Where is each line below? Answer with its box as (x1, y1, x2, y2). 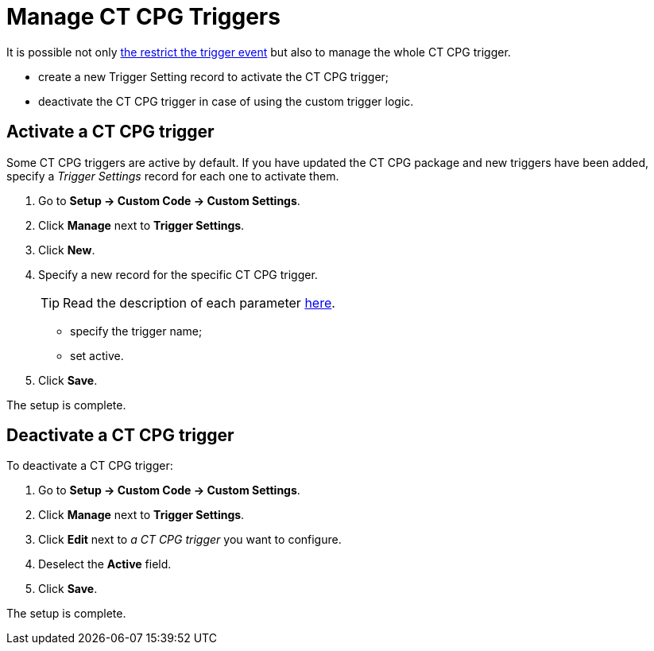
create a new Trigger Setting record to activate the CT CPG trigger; (38, 69, 389, 83)
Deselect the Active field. (38, 557, 172, 572)
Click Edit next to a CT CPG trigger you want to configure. (38, 533, 342, 547)
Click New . (38, 242, 95, 257)
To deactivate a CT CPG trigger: (6, 459, 173, 473)
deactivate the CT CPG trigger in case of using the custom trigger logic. (38, 94, 414, 108)
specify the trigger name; (70, 324, 203, 338)
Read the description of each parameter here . (63, 294, 335, 311)
